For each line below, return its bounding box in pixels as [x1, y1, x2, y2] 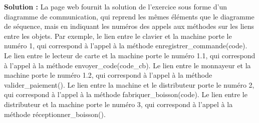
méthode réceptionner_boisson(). [4, 109, 106, 119]
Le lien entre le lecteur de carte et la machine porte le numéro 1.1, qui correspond [4, 50, 255, 60]
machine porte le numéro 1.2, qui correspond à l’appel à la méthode [4, 70, 212, 80]
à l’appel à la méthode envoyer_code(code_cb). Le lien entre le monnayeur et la [4, 60, 251, 70]
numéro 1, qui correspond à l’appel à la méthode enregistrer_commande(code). [4, 40, 247, 51]
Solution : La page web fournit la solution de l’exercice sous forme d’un [4, 1, 227, 11]
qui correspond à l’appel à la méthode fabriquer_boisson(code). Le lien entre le [4, 89, 247, 100]
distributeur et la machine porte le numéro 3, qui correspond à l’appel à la [4, 99, 233, 109]
